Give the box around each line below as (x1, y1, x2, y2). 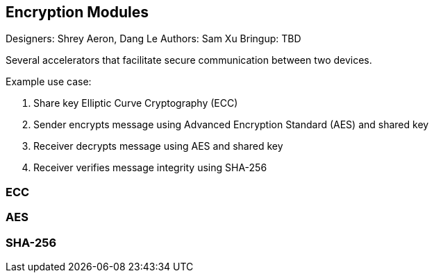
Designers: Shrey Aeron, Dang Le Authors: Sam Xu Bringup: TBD (6, 33, 301, 45)
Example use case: (6, 76, 92, 88)
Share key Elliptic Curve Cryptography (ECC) (33, 97, 238, 110)
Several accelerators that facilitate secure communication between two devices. (6, 54, 372, 67)
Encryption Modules (6, 3, 149, 21)
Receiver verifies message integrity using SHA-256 (33, 162, 267, 174)
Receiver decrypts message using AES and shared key (33, 140, 283, 153)
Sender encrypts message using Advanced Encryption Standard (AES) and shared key (33, 119, 429, 131)
